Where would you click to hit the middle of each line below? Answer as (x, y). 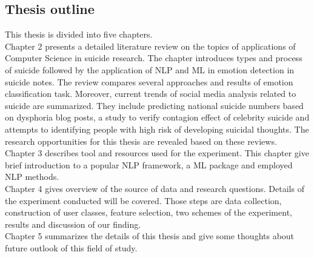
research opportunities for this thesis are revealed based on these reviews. (141, 141)
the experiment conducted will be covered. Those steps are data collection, (143, 200)
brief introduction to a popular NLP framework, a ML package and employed (149, 164)
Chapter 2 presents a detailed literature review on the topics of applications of (150, 46)
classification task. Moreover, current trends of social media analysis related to (151, 94)
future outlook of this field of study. (71, 247)
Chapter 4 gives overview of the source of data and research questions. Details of (155, 188)
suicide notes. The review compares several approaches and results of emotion (149, 81)
